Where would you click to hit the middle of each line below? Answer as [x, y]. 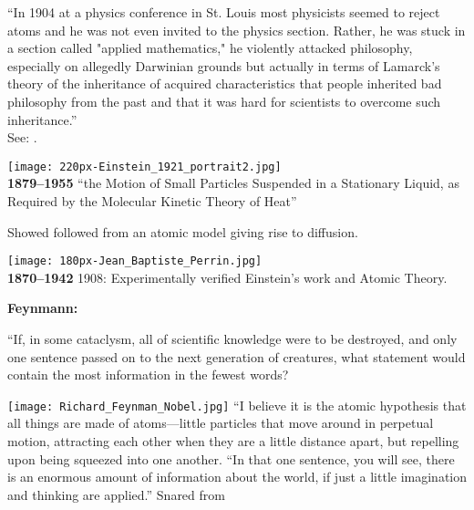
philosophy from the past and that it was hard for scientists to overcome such [224, 101]
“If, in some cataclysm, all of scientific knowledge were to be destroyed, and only [232, 339]
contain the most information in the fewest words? [148, 375]
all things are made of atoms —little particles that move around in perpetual [221, 423]
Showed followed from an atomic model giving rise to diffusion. [183, 231]
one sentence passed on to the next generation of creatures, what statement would [237, 356]
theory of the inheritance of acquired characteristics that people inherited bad [225, 83]
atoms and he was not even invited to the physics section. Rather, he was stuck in [237, 30]
